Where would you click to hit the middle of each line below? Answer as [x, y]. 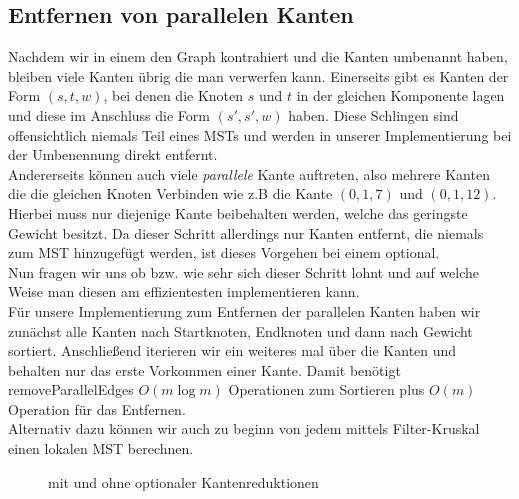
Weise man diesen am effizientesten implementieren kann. [184, 291]
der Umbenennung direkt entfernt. [113, 154]
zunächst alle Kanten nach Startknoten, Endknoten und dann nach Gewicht [240, 330]
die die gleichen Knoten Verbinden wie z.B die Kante [170, 193]
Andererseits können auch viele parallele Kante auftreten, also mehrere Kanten [249, 173]
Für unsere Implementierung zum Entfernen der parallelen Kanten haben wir [244, 310]
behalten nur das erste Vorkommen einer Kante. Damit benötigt [204, 369]
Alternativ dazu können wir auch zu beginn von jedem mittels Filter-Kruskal [244, 428]
